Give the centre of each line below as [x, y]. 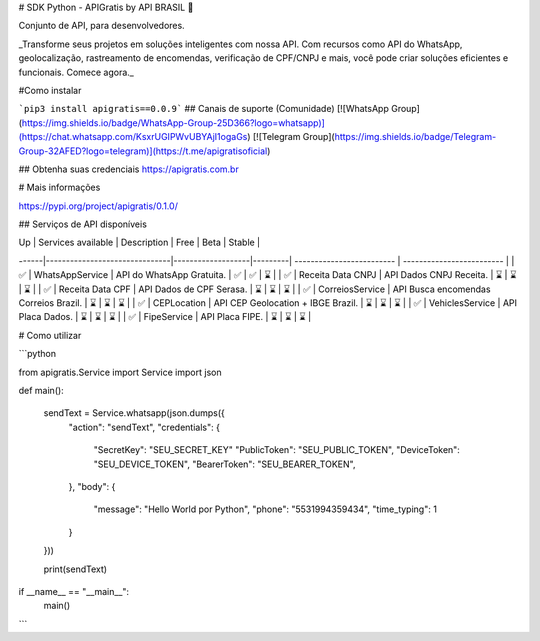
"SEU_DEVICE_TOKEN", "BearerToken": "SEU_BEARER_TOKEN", [224, 464]
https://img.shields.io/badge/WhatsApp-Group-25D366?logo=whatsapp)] [173, 122]
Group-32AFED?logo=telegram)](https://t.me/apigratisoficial [143, 151]
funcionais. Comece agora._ [76, 72]
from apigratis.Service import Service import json [120, 372]
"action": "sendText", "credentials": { [144, 427]
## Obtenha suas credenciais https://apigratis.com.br [128, 169]
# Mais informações [59, 187]
